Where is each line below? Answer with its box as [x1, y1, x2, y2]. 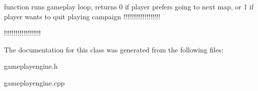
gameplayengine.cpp [4, 77, 65, 88]
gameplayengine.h [4, 61, 58, 71]
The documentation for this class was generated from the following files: [4, 44, 224, 54]
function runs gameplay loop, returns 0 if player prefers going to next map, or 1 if [4, 1, 254, 11]
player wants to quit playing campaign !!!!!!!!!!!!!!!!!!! [4, 11, 160, 21]
